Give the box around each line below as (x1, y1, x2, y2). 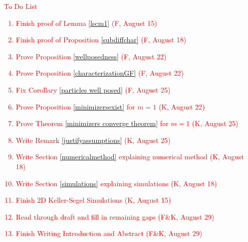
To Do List (4, 1, 37, 11)
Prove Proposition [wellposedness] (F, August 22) (15, 51, 167, 61)
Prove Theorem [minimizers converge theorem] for (15, 118, 169, 128)
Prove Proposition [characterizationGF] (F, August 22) (15, 68, 184, 78)
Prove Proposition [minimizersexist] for (15, 101, 135, 112)
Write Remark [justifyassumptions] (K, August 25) (15, 134, 171, 145)
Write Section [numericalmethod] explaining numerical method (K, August (15, 151, 244, 162)
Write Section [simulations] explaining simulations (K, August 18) (15, 178, 217, 188)
